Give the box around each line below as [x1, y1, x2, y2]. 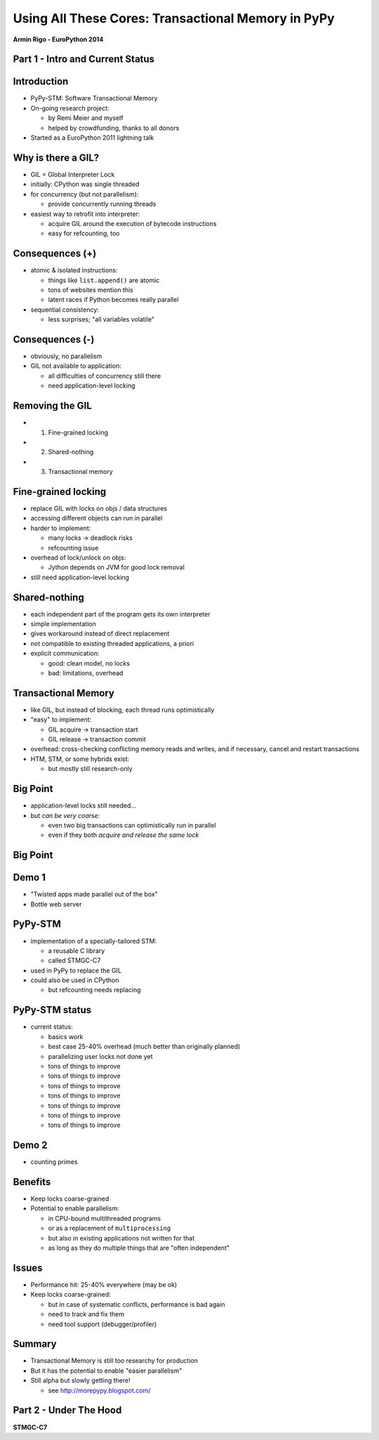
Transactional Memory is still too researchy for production [30, 1356, 198, 1365]
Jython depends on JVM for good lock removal [48, 563, 185, 572]
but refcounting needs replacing [48, 986, 141, 994]
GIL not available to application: [30, 362, 122, 370]
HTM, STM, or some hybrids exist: [30, 755, 130, 763]
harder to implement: [30, 524, 91, 532]
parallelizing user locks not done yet [48, 1052, 154, 1060]
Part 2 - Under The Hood [13, 1404, 122, 1416]
